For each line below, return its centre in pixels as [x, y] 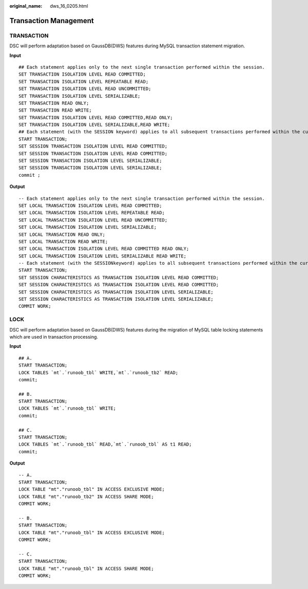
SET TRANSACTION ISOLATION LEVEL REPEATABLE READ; [84, 81]
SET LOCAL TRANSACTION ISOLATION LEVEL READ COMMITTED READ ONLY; [104, 249]
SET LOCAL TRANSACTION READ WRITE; [63, 241]
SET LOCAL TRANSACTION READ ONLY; [62, 234]
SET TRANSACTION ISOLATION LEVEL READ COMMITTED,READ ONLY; [96, 117]
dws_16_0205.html [69, 6]
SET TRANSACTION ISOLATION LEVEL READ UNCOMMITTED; [85, 89]
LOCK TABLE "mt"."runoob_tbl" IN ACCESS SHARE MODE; [86, 568]
